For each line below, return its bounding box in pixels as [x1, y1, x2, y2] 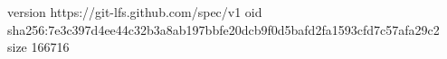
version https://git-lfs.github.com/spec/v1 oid [7, 3, 262, 21]
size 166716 [7, 38, 70, 56]
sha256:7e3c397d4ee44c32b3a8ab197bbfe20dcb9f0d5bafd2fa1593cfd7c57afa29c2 [7, 20, 440, 38]
